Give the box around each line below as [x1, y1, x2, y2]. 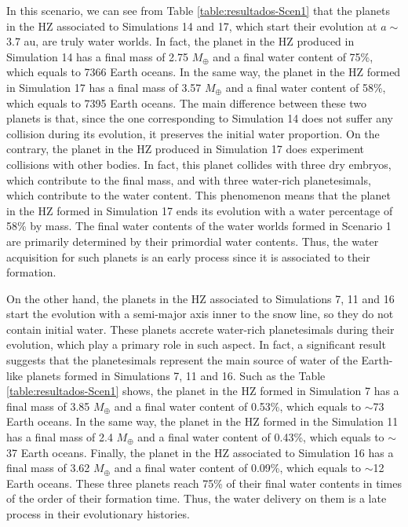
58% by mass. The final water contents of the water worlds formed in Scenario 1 [6, 218, 392, 234]
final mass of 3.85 [6, 397, 90, 414]
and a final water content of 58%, [225, 79, 386, 95]
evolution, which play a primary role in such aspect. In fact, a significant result [6, 336, 386, 353]
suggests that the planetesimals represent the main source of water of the [6, 352, 358, 368]
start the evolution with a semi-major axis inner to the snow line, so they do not [6, 306, 394, 322]
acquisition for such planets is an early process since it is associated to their [6, 248, 370, 265]
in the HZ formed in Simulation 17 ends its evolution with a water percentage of [6, 202, 393, 218]
